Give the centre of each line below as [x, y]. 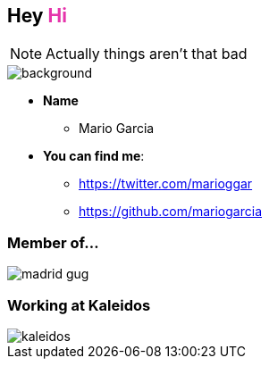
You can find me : [94, 156]
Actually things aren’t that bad [147, 54]
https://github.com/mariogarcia [170, 212]
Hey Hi [37, 16]
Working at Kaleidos [79, 305]
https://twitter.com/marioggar [166, 184]
